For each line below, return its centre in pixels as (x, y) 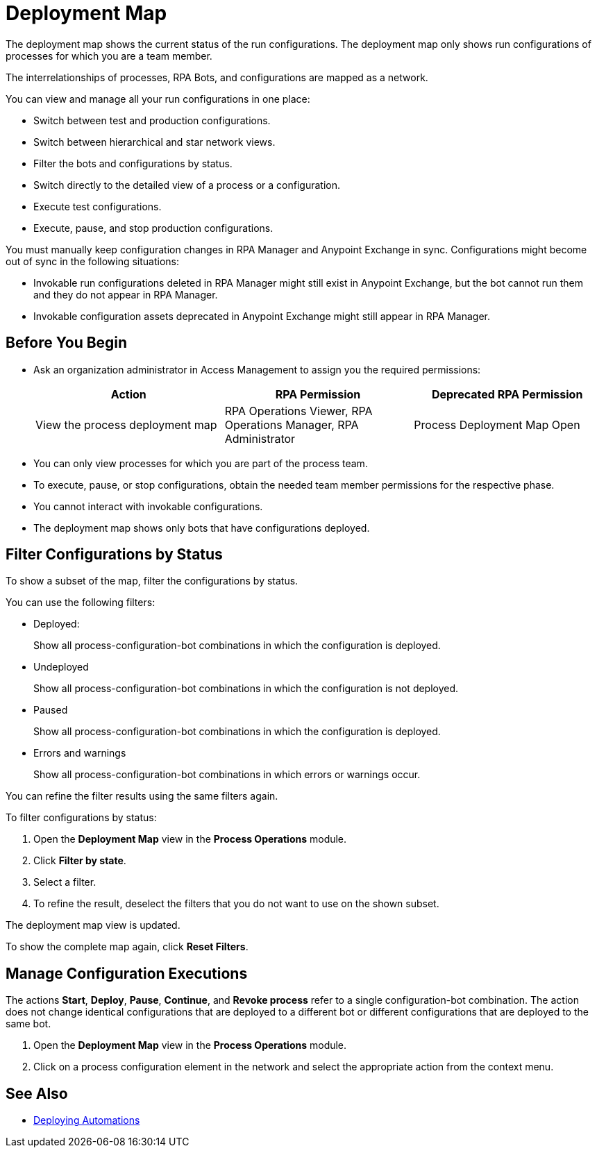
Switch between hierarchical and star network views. (154, 142)
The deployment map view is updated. (93, 925)
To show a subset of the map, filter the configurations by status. (152, 581)
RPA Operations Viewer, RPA (298, 411)
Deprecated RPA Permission (507, 394)
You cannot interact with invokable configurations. (148, 506)
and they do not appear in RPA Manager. (126, 294)
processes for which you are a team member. (109, 56)
